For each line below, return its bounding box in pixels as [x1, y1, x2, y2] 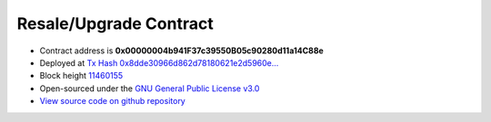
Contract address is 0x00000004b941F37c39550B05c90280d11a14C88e [39, 45, 325, 56]
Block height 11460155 [39, 70, 124, 81]
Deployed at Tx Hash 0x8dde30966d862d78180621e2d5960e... [39, 57, 279, 68]
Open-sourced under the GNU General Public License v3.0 [39, 82, 260, 94]
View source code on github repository [39, 96, 185, 107]
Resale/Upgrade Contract [16, 14, 214, 33]
